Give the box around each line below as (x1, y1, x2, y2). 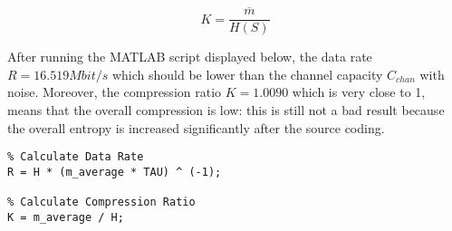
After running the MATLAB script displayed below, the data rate (7, 47, 372, 66)
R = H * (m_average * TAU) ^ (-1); (7, 165, 222, 178)
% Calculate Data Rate (7, 150, 144, 164)
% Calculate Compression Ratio (7, 196, 196, 209)
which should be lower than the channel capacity (111, 64, 383, 83)
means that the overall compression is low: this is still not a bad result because (7, 101, 445, 120)
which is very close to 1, (292, 82, 426, 101)
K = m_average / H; (7, 210, 124, 224)
